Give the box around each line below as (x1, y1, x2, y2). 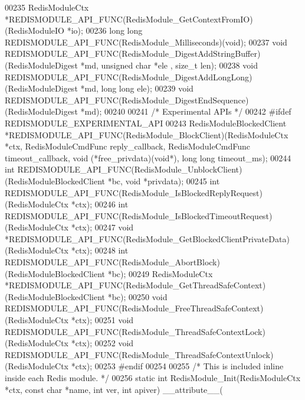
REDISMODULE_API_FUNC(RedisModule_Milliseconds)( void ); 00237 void (5, 35, 287, 48)
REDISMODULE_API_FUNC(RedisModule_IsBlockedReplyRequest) (5, 186, 263, 199)
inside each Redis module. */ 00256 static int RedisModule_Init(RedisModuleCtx (5, 372, 301, 383)
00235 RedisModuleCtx (5, 1, 89, 13)
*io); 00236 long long (67, 24, 143, 37)
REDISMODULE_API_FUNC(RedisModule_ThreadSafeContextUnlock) (5, 348, 274, 360)
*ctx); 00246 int (71, 198, 129, 210)
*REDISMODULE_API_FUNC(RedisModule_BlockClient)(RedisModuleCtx (5, 128, 288, 141)
